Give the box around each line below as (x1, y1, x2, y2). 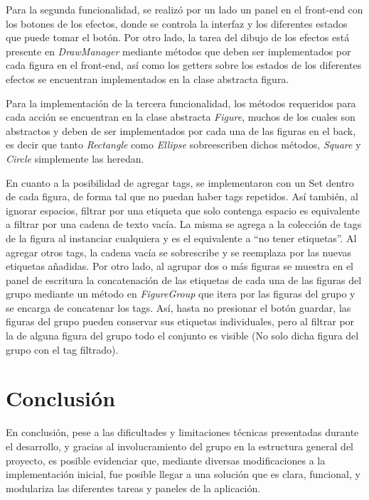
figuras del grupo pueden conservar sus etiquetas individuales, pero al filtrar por (6, 314, 355, 329)
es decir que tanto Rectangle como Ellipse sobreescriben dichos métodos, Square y (6, 137, 361, 152)
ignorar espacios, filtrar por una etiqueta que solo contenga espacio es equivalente (6, 202, 360, 217)
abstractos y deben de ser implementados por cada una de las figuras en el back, (6, 123, 356, 138)
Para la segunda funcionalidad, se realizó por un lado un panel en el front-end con (6, 2, 363, 16)
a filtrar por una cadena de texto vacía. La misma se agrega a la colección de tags (6, 217, 362, 232)
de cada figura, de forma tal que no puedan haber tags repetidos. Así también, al (6, 189, 358, 204)
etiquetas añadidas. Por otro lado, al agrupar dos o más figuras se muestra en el (6, 259, 354, 273)
